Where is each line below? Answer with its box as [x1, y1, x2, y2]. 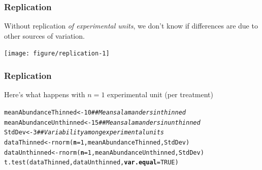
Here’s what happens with [4, 89, 85, 100]
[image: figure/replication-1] [4, 50, 110, 58]
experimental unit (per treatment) [107, 89, 214, 100]
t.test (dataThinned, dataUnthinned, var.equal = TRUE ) [4, 159, 179, 166]
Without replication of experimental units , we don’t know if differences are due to [4, 20, 258, 31]
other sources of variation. [4, 30, 85, 41]
